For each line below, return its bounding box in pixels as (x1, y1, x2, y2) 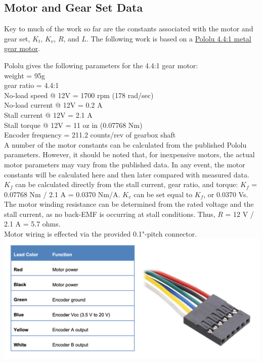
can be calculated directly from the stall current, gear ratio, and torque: (15, 179, 238, 190)
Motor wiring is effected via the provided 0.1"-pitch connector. (4, 229, 197, 239)
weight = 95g (4, 70, 45, 80)
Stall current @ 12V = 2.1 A (4, 109, 93, 120)
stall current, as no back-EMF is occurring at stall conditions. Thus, (4, 208, 215, 219)
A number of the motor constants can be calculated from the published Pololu (4, 139, 247, 150)
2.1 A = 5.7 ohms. (4, 218, 61, 229)
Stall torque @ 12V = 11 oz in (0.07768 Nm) (4, 119, 143, 130)
